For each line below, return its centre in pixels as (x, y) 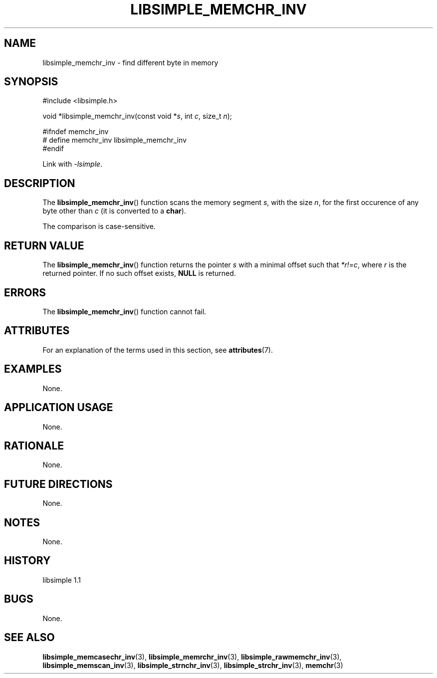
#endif (53, 149)
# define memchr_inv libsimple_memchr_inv (115, 140)
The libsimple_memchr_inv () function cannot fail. (124, 311)
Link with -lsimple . (73, 164)
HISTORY (27, 561)
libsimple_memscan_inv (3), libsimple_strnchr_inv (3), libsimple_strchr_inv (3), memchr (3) (193, 665)
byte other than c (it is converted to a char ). (114, 211)
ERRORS (25, 292)
